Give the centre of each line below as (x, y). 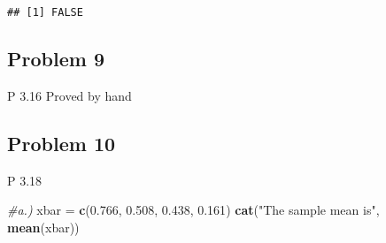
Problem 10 (62, 143)
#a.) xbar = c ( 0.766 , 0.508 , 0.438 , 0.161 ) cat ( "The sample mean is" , (193, 210)
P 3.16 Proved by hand (69, 95)
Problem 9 (56, 59)
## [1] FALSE (45, 12)
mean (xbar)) (43, 227)
